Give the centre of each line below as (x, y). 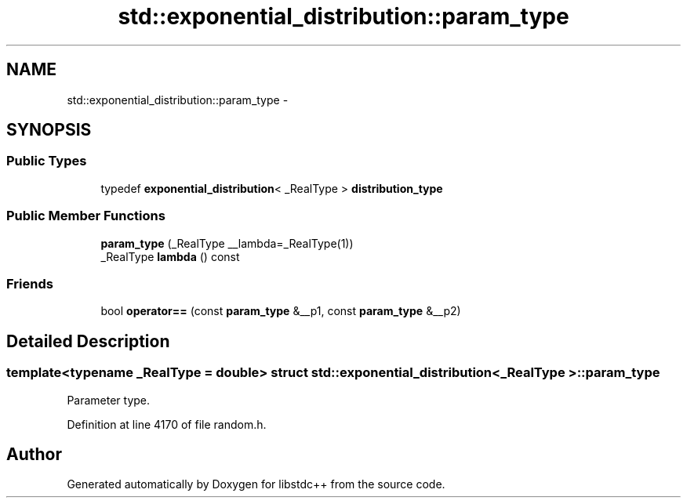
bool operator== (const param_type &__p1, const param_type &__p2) (281, 311)
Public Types (47, 161)
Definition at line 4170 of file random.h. (167, 424)
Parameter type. (109, 400)
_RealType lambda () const (170, 256)
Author (34, 454)
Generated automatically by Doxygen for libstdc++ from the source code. (256, 484)
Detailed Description (88, 341)
